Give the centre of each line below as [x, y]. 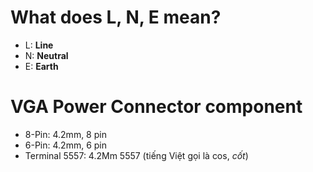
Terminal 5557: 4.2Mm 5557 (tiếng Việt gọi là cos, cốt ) [136, 155]
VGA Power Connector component [156, 107]
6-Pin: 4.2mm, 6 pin [65, 145]
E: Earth [41, 66]
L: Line [39, 45]
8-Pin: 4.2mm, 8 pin [65, 134]
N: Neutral [46, 55]
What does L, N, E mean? [116, 17]
